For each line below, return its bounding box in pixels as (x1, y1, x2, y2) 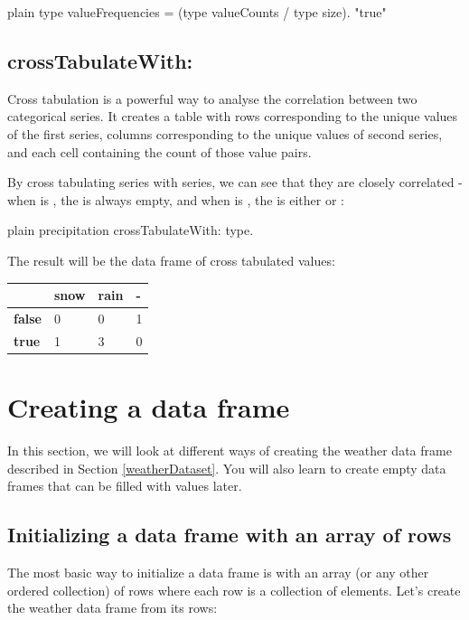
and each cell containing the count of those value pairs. (7, 142, 312, 161)
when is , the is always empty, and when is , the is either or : (7, 190, 344, 209)
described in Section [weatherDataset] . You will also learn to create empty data (7, 458, 446, 477)
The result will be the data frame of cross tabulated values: (7, 250, 335, 269)
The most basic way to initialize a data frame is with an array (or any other (7, 562, 429, 581)
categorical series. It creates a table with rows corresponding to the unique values (7, 107, 458, 126)
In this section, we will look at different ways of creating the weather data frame (7, 440, 452, 459)
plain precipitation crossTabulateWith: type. (7, 221, 254, 240)
